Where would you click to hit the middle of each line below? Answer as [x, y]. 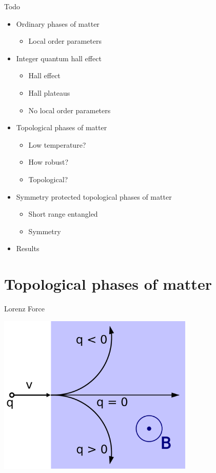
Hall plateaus [49, 92]
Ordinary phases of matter [58, 23]
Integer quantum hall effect [59, 58]
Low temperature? [57, 144]
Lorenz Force [25, 309]
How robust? [48, 162]
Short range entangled [63, 214]
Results [28, 248]
